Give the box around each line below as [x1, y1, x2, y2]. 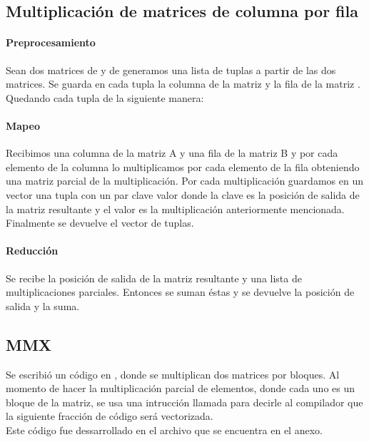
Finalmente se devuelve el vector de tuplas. [6, 215, 194, 230]
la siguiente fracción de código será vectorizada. [6, 408, 213, 423]
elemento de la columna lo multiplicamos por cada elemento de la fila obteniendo [6, 159, 360, 174]
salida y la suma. [6, 298, 80, 313]
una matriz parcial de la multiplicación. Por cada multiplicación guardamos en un [6, 173, 363, 188]
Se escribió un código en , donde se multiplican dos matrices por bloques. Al [6, 366, 340, 381]
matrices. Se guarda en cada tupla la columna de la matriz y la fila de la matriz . [6, 76, 360, 91]
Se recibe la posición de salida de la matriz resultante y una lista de [6, 270, 302, 285]
